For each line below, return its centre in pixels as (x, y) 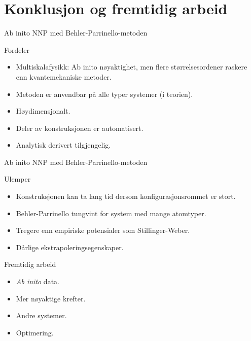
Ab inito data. (38, 281)
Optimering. (35, 332)
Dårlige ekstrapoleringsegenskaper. (70, 247)
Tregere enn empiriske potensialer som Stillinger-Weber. (103, 230)
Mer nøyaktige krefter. (51, 298)
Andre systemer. (41, 315)
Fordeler (17, 49)
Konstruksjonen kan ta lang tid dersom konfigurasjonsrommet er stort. (126, 196)
